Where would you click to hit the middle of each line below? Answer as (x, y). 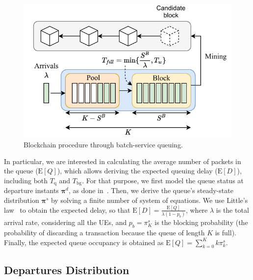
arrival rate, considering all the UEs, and (65, 222)
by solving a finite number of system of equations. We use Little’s (149, 200)
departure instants (31, 190)
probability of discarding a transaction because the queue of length (104, 233)
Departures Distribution (67, 269)
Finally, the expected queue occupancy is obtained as (84, 242)
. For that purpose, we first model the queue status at (163, 181)
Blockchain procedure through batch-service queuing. (103, 145)
